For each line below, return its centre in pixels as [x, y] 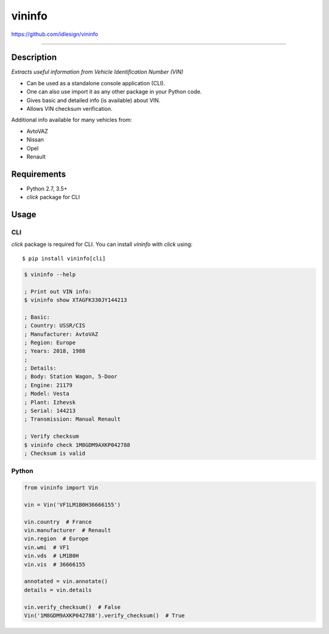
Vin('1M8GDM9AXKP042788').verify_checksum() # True [104, 615]
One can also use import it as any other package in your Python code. [114, 92]
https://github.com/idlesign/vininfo [55, 34]
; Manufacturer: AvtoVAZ [61, 334]
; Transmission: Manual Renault [73, 419]
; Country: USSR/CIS [55, 326]
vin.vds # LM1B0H [51, 556]
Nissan [35, 139]
